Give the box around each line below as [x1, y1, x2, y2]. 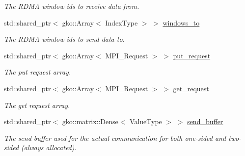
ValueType [130, 116, 162, 127]
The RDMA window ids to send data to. [4, 34, 125, 44]
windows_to [163, 17, 200, 27]
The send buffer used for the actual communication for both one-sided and [4, 132, 226, 143]
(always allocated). [21, 142, 77, 153]
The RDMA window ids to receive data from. [4, 1, 139, 11]
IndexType [105, 17, 138, 27]
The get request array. [4, 100, 70, 110]
